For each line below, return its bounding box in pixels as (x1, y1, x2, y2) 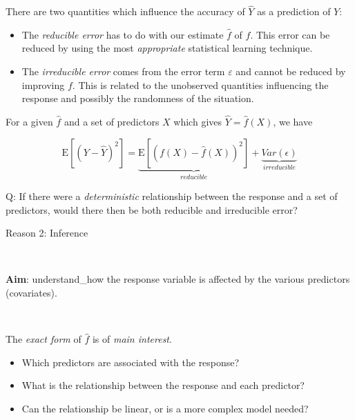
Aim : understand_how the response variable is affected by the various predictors (6, 272, 350, 286)
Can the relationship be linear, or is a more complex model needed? (21, 401, 309, 415)
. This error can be (250, 27, 330, 41)
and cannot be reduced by (236, 64, 346, 78)
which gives (173, 114, 222, 128)
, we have (273, 114, 313, 128)
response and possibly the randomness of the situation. (21, 91, 254, 106)
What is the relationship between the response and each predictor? (21, 378, 305, 392)
